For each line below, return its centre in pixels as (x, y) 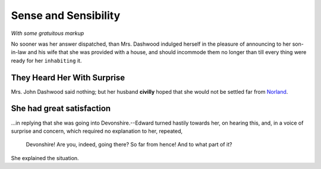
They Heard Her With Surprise (68, 77)
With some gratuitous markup (48, 33)
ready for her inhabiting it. (46, 60)
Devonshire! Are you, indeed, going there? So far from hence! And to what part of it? (129, 145)
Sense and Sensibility (66, 15)
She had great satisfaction (61, 109)
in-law (19, 52)
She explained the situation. (45, 158)
